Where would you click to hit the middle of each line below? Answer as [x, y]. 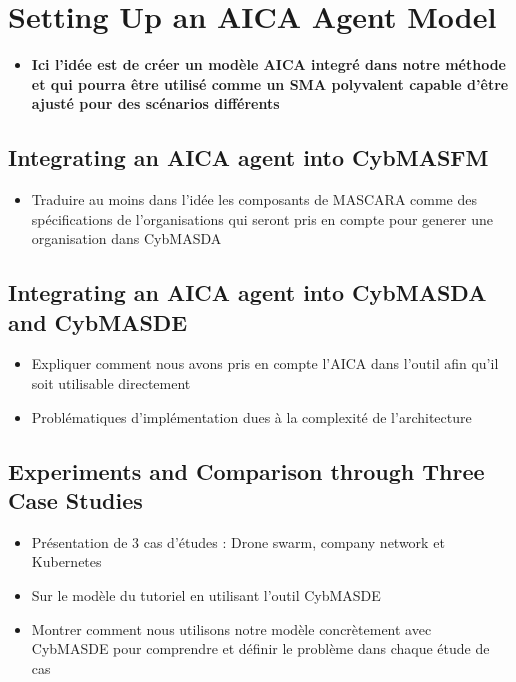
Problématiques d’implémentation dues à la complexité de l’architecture [251, 416]
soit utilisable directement [111, 383]
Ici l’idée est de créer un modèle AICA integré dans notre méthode [268, 64]
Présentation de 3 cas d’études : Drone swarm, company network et [238, 541]
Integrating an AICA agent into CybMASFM [248, 157]
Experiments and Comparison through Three [246, 470]
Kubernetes [66, 561]
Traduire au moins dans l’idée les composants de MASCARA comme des [254, 199]
